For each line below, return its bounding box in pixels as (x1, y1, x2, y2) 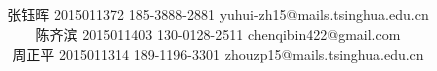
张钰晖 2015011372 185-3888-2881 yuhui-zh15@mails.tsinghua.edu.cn (7, 4, 429, 25)
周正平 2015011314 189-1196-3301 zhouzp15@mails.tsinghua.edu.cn (12, 43, 424, 64)
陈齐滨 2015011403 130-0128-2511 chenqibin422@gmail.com (35, 23, 401, 44)
